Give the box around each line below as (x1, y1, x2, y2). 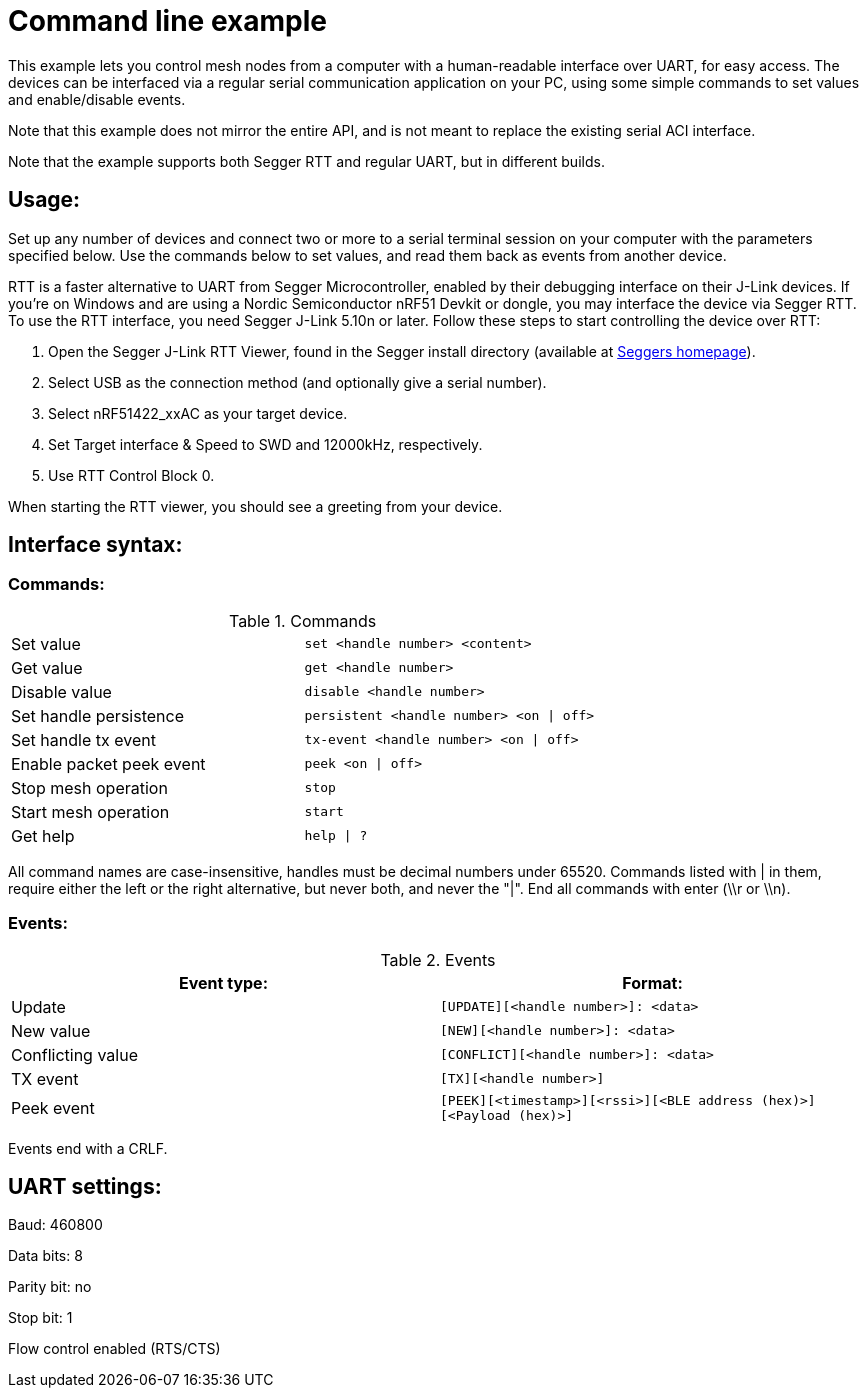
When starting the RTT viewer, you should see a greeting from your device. (8, 497, 503, 515)
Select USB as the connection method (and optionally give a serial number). (48, 373, 547, 391)
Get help (11, 825, 75, 846)
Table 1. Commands (228, 610, 377, 631)
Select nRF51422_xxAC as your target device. (48, 404, 348, 422)
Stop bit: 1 (8, 1309, 73, 1327)
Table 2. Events (380, 949, 496, 970)
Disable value (11, 681, 112, 702)
